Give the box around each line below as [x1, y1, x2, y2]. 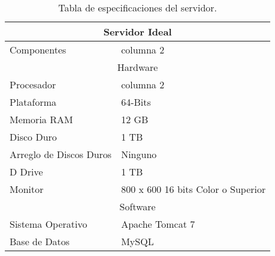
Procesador [10, 78, 56, 91]
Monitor [10, 182, 44, 196]
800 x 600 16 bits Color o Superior [121, 182, 266, 196]
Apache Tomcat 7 [121, 217, 195, 231]
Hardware [117, 60, 158, 74]
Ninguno [121, 147, 157, 161]
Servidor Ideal [103, 25, 172, 38]
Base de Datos [10, 234, 70, 248]
